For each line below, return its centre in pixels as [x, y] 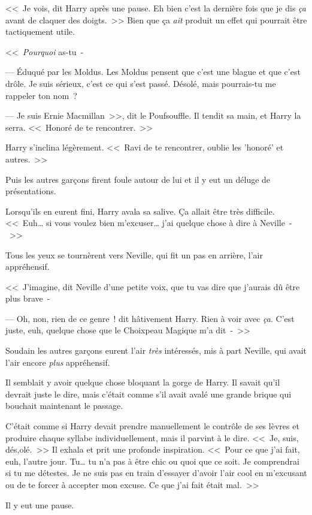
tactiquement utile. [40, 31]
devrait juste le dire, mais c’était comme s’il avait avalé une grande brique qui [149, 394]
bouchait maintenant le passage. [64, 406]
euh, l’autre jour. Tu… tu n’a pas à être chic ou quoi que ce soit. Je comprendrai [152, 461]
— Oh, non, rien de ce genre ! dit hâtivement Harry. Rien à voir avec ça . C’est [150, 318]
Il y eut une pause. [40, 505]
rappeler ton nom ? [41, 95]
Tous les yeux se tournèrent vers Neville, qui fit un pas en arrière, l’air [134, 255]
